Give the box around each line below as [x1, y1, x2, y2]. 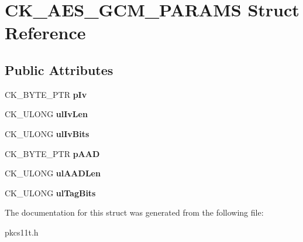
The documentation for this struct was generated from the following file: [5, 206, 264, 219]
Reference [5, 21, 86, 45]
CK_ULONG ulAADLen [5, 167, 101, 179]
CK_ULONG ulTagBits [5, 186, 96, 199]
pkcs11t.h [5, 226, 39, 238]
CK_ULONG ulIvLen [5, 108, 88, 120]
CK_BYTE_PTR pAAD [5, 147, 100, 159]
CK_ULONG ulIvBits [5, 127, 89, 139]
